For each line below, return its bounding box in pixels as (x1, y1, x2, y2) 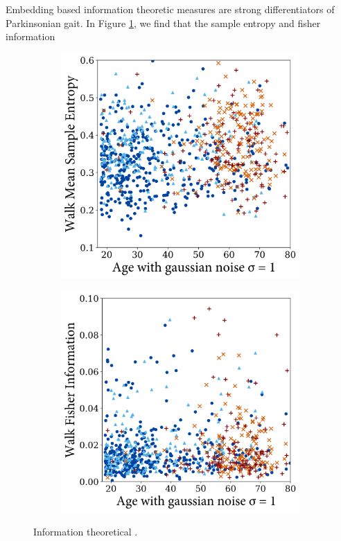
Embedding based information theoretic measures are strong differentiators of (6, 2, 335, 16)
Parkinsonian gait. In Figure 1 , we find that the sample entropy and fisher (6, 15, 321, 30)
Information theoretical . (33, 524, 138, 538)
